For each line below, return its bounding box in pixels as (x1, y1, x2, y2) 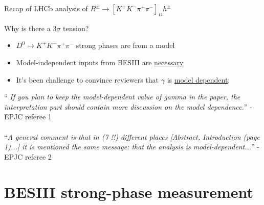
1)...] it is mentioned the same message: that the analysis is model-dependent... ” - (4, 141, 260, 152)
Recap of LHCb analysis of (4, 3, 88, 13)
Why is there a (4, 22, 51, 33)
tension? (63, 22, 89, 33)
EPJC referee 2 (4, 151, 52, 162)
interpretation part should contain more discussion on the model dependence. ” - (4, 101, 252, 112)
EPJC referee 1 (4, 111, 52, 122)
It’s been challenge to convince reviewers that (16, 74, 159, 85)
